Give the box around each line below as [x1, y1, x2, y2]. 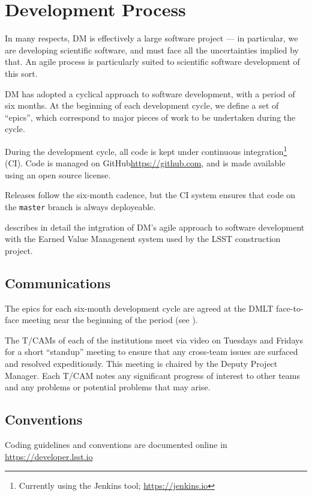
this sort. [5, 67, 38, 79]
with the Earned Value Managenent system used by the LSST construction [5, 232, 281, 245]
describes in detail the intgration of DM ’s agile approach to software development [5, 220, 305, 233]
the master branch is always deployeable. [5, 200, 156, 213]
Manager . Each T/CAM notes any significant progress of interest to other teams [5, 369, 300, 381]
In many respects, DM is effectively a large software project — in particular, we [5, 32, 298, 44]
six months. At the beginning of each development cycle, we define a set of [5, 99, 279, 112]
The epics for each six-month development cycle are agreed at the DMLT [5, 301, 274, 314]
